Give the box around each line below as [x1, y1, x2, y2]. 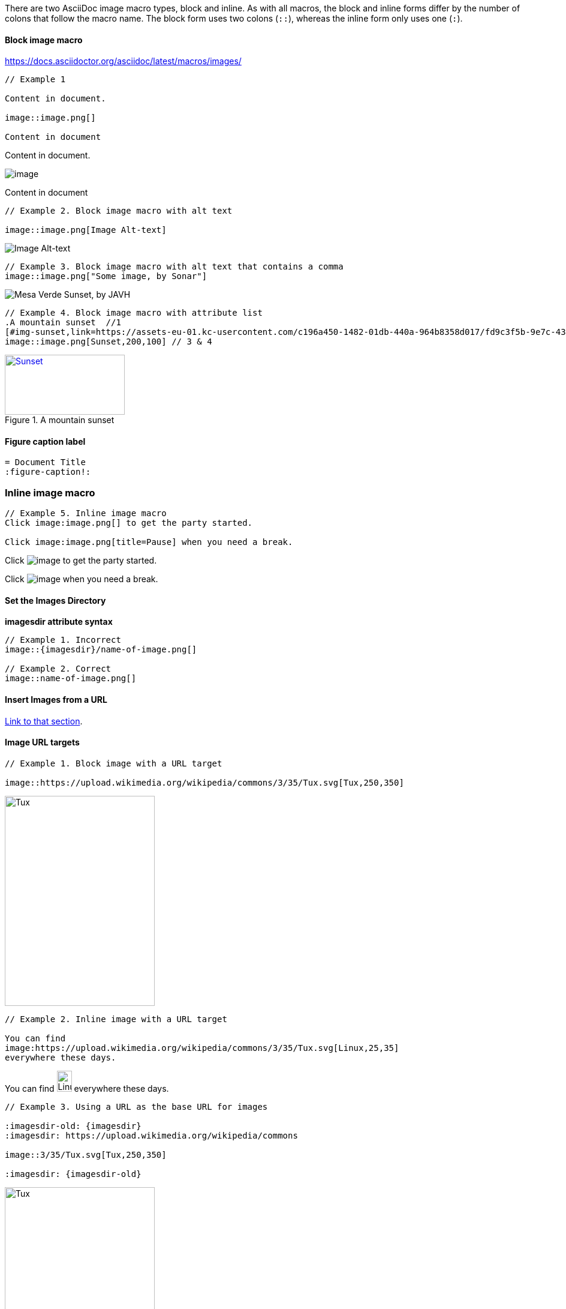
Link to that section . [5, 715, 83, 726]
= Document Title [5, 457, 86, 468]
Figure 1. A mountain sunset [5, 415, 115, 426]
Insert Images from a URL [5, 694, 107, 705]
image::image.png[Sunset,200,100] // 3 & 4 [5, 337, 212, 347]
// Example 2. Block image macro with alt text [5, 206, 233, 216]
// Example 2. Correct [5, 664, 112, 674]
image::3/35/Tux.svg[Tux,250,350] [5, 1149, 167, 1160]
